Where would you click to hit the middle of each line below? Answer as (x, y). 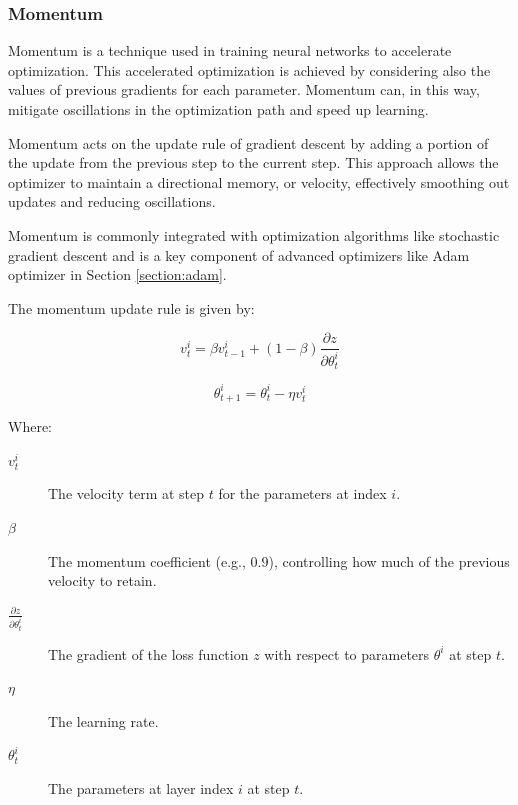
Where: (30, 426)
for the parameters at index (302, 493)
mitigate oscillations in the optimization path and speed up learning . (218, 109)
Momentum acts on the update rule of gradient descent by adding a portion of (248, 142)
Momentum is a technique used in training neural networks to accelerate (230, 50)
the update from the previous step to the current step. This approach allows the (253, 162)
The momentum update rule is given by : (131, 307)
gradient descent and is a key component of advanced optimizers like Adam (239, 254)
